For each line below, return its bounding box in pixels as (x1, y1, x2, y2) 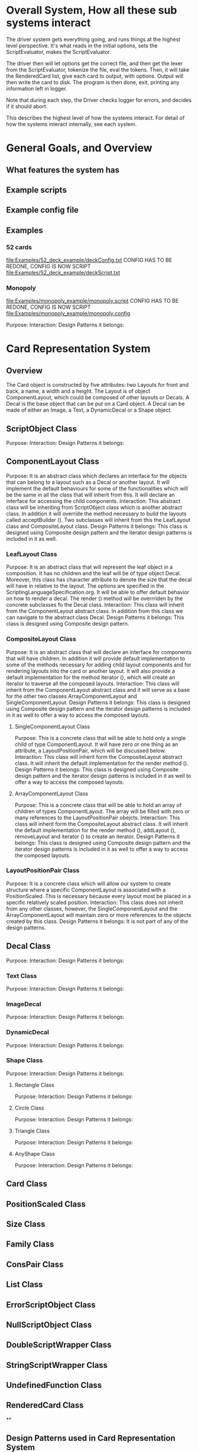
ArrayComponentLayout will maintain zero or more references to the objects (6, 911, 191, 918)
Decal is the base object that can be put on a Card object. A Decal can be (6, 400, 185, 408)
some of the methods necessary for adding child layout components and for (6, 661, 191, 668)
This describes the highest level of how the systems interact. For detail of (6, 114, 185, 121)
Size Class (6, 1219, 46, 1229)
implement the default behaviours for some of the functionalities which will (6, 485, 188, 492)
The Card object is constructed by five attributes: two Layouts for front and (6, 382, 189, 389)
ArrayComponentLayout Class (14, 790, 89, 797)
